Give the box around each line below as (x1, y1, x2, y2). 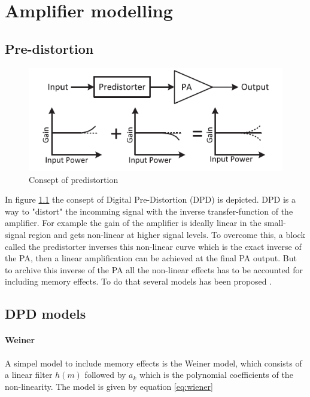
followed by (84, 368, 126, 381)
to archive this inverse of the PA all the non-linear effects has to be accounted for (5, 263, 303, 276)
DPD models (5, 304, 86, 323)
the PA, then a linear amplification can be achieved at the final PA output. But (5, 252, 297, 264)
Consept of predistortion (29, 173, 118, 185)
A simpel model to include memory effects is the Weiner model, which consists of (5, 356, 302, 369)
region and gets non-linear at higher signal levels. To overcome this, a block (28, 228, 305, 240)
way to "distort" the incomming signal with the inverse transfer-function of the (5, 204, 293, 217)
